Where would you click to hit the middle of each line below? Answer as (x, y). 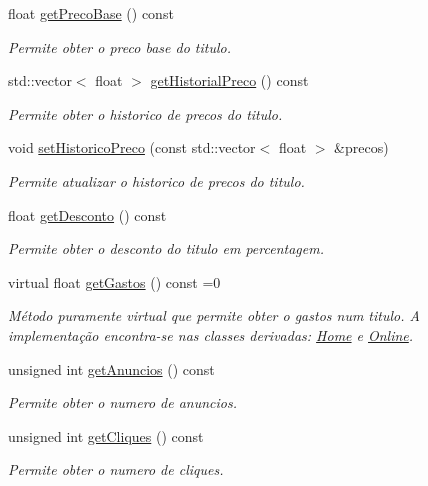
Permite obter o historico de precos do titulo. (145, 113)
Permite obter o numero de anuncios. (123, 402)
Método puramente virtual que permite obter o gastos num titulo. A (214, 315)
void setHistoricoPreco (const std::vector (132, 147)
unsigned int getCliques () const (106, 435)
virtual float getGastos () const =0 (114, 281)
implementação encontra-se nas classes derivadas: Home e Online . (211, 334)
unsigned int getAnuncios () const (111, 368)
